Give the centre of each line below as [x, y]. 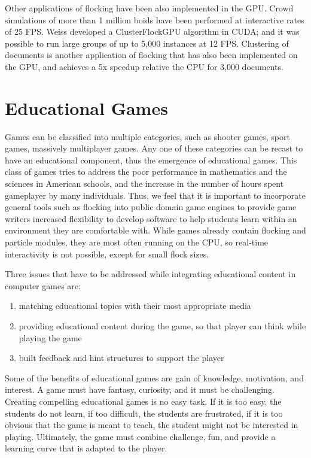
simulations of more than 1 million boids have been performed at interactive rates [155, 19]
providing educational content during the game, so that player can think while [162, 326]
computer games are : [43, 285]
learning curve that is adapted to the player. [86, 448]
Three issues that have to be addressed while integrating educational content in [150, 274]
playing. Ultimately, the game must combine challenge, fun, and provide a [140, 436]
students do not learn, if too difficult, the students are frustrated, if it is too [144, 413]
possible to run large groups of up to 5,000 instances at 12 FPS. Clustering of [147, 43]
